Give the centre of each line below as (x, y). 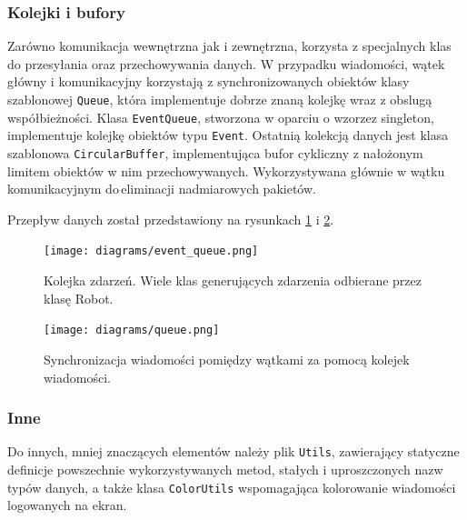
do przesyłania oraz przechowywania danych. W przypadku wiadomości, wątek (226, 63)
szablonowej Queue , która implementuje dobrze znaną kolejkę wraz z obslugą (220, 99)
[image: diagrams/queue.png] (132, 330)
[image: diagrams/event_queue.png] (151, 251)
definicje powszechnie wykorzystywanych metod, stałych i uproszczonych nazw (225, 469)
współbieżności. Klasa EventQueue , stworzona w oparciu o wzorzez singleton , (221, 117)
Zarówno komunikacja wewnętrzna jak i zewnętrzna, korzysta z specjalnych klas (229, 46)
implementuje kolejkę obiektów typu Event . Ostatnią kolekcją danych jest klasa (228, 135)
